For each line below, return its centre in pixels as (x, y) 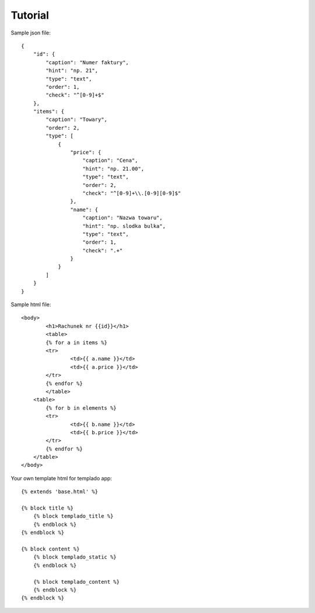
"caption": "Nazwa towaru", (123, 218)
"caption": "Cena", (110, 160)
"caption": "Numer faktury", (87, 62)
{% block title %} (48, 508)
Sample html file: (31, 304)
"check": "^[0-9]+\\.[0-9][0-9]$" (132, 193)
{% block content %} (50, 549)
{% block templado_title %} (73, 516)
